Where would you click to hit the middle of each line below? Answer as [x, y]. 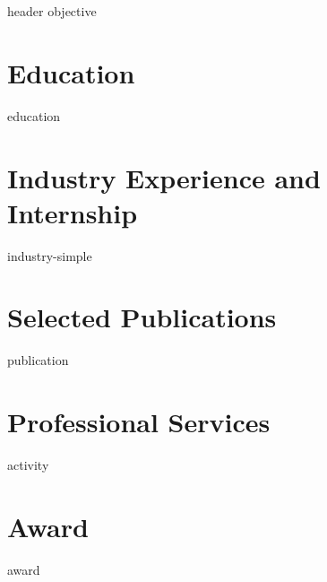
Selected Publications [142, 317]
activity [28, 465]
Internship [73, 212]
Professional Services [139, 422]
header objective [52, 11]
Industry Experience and [164, 177]
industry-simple [50, 255]
